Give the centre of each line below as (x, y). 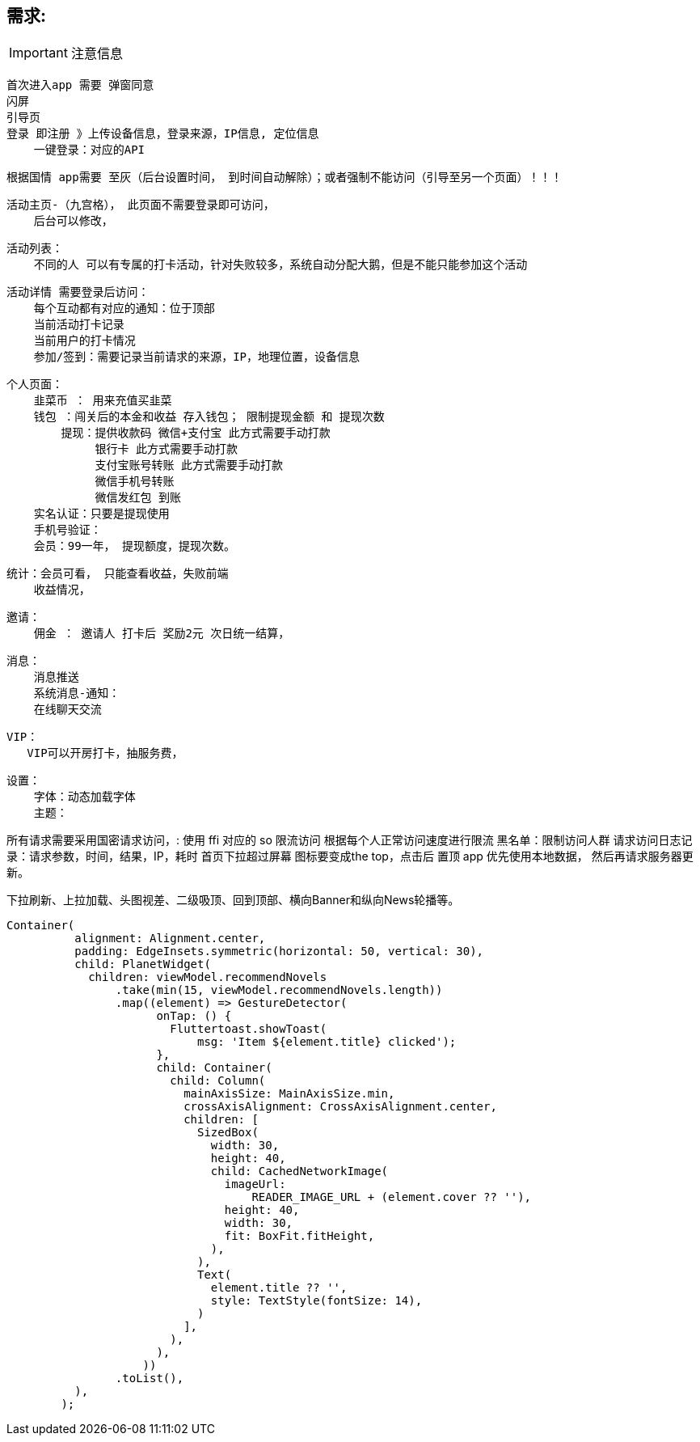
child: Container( (214, 1068)
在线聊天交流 (67, 710)
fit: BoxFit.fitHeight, (299, 1236)
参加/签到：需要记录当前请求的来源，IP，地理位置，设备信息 (196, 357)
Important (38, 53)
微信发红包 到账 (138, 498)
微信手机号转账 (135, 482)
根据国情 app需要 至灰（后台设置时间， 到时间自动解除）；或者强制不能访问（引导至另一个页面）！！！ (285, 178)
